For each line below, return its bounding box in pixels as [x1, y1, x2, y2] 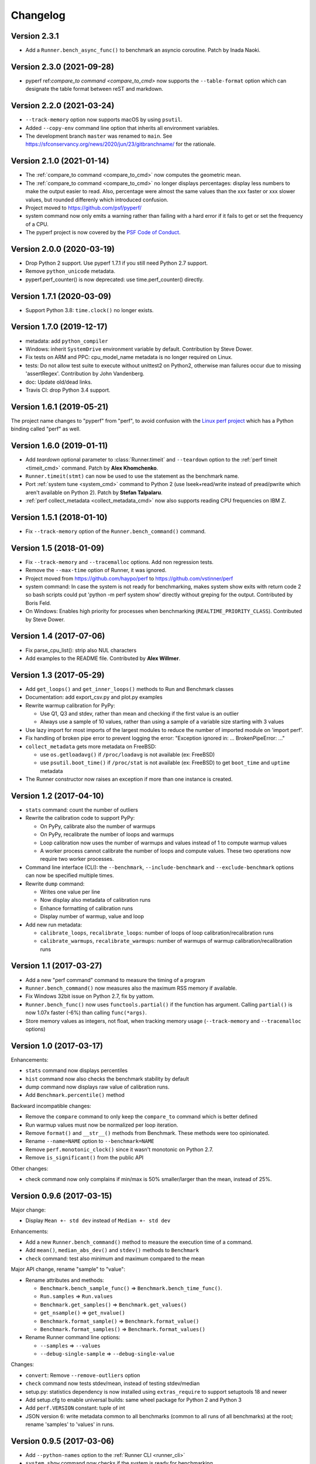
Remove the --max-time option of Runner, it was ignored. [25, 567, 167, 574]
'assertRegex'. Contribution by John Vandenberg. [25, 370, 145, 377]
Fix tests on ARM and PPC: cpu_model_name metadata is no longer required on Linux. [25, 354, 233, 361]
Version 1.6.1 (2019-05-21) [11, 402, 109, 412]
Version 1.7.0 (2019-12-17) [11, 322, 108, 332]
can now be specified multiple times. [25, 872, 114, 879]
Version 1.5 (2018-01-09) [11, 543, 105, 553]
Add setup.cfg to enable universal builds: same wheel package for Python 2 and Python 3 [25, 1397, 242, 1404]
